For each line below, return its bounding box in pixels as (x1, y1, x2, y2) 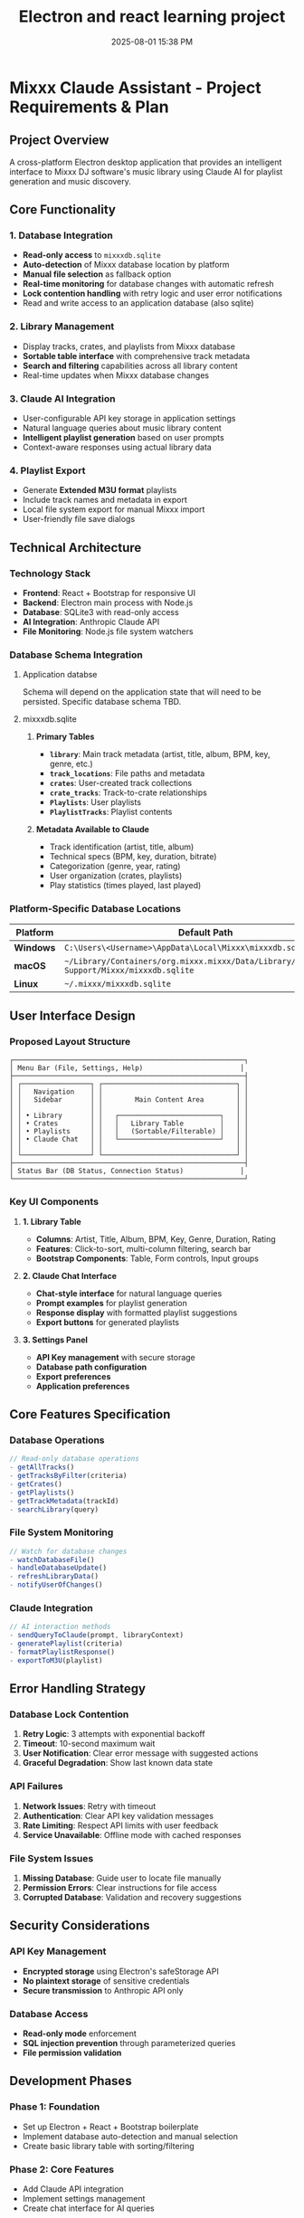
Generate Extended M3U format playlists (22, 485, 177, 496)
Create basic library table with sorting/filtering (22, 2140, 195, 2151)
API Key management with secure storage (35, 1351, 196, 1362)
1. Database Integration (9, 229, 113, 242)
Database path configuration (35, 1361, 147, 1372)
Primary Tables (35, 731, 95, 743)
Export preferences (35, 1370, 111, 1381)
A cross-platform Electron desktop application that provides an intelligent (9, 156, 282, 167)
